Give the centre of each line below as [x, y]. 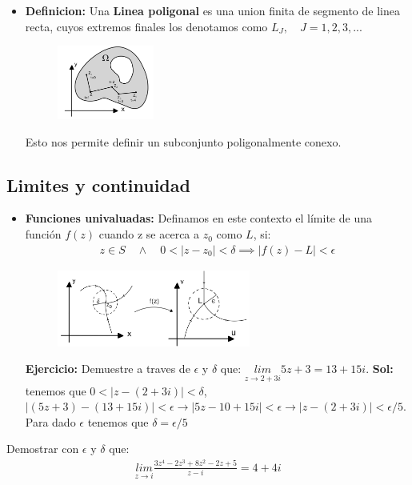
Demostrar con [43, 449]
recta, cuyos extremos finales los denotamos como [146, 26]
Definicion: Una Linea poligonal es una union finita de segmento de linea [212, 10]
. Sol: [380, 369]
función [43, 234]
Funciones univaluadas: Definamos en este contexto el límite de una [198, 218]
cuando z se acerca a [149, 234]
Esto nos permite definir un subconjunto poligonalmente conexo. [183, 141]
